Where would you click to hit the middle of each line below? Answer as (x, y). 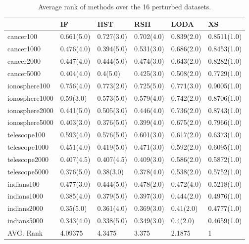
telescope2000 (28, 159)
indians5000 (25, 221)
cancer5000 (24, 73)
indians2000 (25, 208)
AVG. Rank (25, 232)
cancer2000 (24, 61)
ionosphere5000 (30, 122)
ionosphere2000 (30, 110)
